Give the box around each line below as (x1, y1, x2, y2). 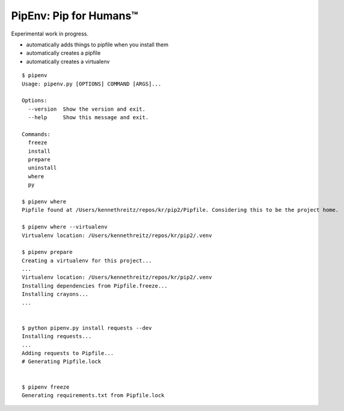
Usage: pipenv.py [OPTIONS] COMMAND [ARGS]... (22, 80, 162, 87)
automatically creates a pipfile (26, 49, 101, 57)
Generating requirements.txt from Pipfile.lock (22, 392, 165, 398)
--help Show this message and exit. (28, 114, 149, 121)
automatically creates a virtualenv (26, 58, 110, 65)
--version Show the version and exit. (28, 105, 146, 113)
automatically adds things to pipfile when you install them (26, 41, 168, 48)
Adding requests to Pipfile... (22, 350, 114, 356)
